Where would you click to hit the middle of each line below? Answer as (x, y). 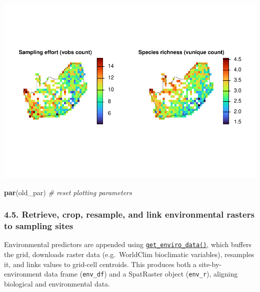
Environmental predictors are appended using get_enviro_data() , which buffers (128, 244)
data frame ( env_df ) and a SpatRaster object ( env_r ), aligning (141, 274)
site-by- (210, 264)
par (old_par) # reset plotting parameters (68, 192)
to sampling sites (39, 225)
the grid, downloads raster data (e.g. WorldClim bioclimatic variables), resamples (129, 254)
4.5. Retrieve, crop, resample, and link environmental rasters (129, 214)
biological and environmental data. (57, 283)
